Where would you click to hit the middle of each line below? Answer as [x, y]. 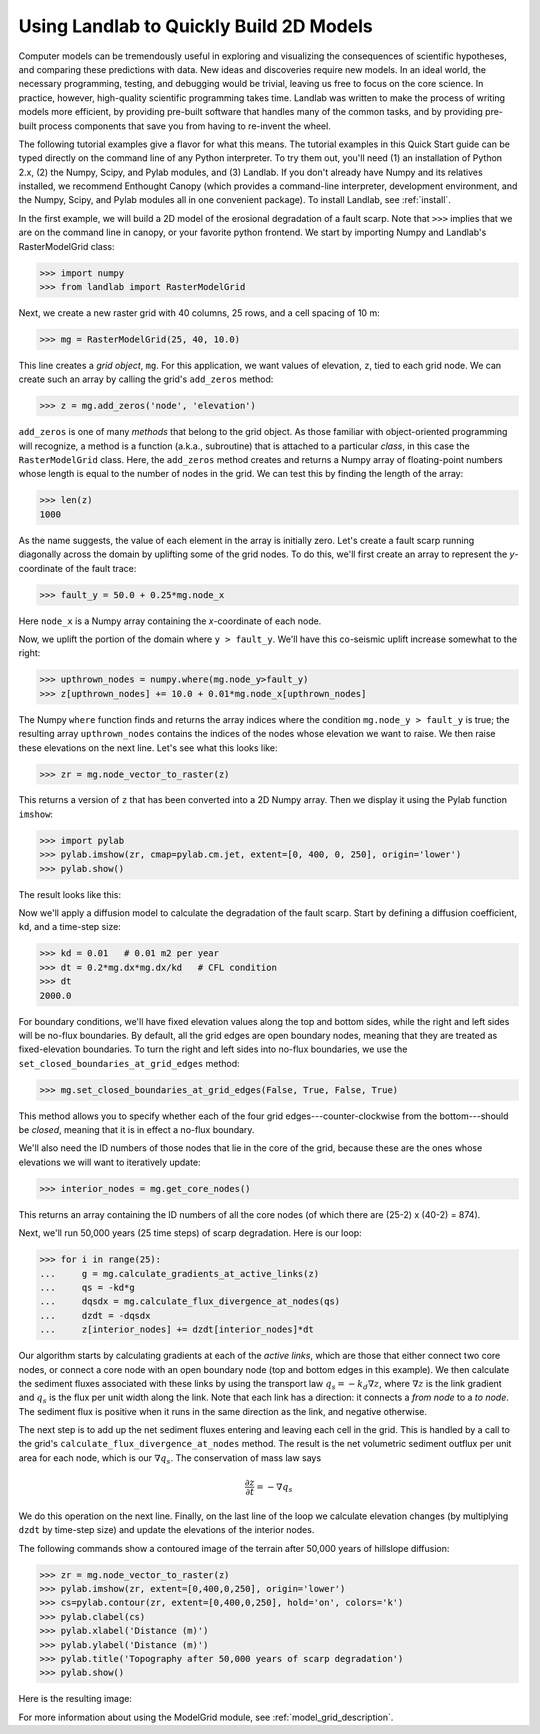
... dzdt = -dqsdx [95, 1315]
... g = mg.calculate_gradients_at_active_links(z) [179, 1273]
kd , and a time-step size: [70, 927]
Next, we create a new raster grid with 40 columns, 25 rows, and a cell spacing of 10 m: [199, 312]
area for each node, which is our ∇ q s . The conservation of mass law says [170, 1458]
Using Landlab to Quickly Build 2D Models [196, 26]
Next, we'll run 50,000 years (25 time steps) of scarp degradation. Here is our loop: [190, 1233]
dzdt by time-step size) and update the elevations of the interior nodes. [166, 1530]
